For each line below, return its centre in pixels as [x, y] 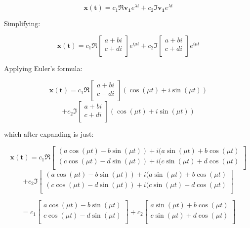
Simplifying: [22, 23]
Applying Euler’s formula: [43, 68]
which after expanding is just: [49, 134]
